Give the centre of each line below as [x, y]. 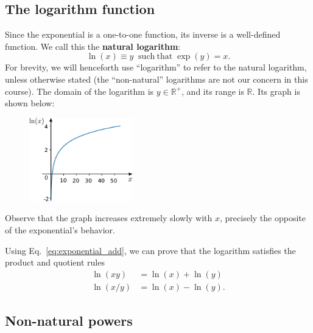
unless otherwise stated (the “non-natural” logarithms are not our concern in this [156, 79]
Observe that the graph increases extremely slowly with [109, 218]
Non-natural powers [69, 321]
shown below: [30, 103]
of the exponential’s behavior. [60, 229]
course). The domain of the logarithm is [79, 91]
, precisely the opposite [263, 218]
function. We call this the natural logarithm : [93, 46]
